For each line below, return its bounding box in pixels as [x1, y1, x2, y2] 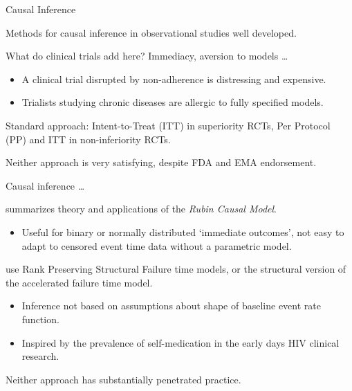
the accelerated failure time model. [6, 275, 153, 289]
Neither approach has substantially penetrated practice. [6, 372, 241, 386]
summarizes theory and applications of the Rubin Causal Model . [6, 201, 277, 216]
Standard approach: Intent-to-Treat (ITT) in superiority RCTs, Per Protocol [6, 118, 331, 132]
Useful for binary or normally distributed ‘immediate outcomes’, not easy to [21, 224, 344, 239]
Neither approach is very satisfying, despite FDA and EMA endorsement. [6, 155, 317, 170]
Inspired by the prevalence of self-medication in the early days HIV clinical [21, 335, 340, 349]
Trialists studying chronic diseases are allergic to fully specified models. [21, 95, 324, 109]
